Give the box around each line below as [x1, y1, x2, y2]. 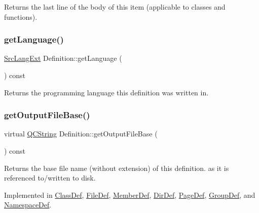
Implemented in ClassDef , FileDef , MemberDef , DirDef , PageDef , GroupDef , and [4, 189, 255, 200]
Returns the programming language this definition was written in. [4, 87, 209, 97]
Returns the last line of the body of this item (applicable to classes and [4, 2, 226, 12]
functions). [4, 11, 38, 22]
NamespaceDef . [4, 199, 52, 210]
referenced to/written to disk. [4, 172, 96, 183]
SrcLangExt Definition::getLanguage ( [4, 53, 122, 63]
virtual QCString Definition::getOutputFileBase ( [4, 128, 158, 139]
